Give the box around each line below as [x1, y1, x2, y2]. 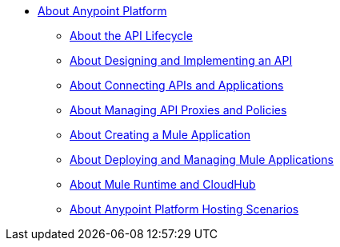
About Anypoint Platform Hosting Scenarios [70, 202, 299, 216]
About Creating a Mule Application [70, 128, 251, 141]
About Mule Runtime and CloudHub [70, 177, 256, 191]
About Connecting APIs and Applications [70, 78, 284, 92]
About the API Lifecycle [70, 29, 193, 42]
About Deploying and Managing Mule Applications [70, 153, 334, 166]
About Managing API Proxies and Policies [70, 103, 287, 117]
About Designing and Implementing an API [70, 54, 293, 67]
